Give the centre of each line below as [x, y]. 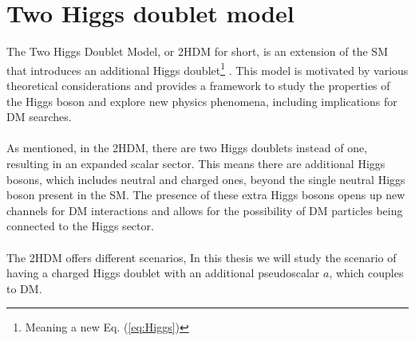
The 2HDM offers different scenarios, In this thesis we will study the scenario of [202, 257]
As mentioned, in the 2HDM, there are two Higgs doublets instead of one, [187, 148]
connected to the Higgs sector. [80, 226]
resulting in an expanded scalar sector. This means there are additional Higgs [196, 163]
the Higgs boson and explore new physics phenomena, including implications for [202, 101]
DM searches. [39, 117]
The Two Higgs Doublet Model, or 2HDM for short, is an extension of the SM [197, 51]
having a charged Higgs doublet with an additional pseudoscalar [163, 273]
